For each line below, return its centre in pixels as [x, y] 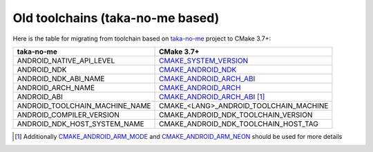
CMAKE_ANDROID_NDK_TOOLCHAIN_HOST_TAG [239, 124]
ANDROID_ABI [40, 96]
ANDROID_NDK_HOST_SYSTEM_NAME [80, 124]
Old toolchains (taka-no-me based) [116, 18]
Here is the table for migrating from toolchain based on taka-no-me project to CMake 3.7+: [142, 39]
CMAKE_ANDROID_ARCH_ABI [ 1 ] [212, 96]
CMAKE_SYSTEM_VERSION [204, 61]
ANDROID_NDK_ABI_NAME [61, 78]
